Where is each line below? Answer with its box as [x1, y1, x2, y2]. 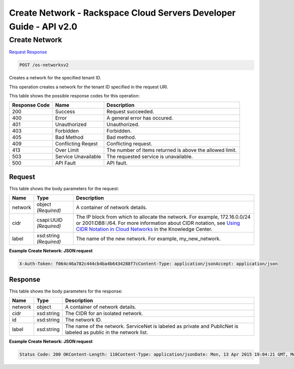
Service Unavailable [55, 153, 101, 160]
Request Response [9, 49, 48, 55]
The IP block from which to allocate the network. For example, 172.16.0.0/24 [76, 214, 251, 221]
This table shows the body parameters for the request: [9, 185, 120, 191]
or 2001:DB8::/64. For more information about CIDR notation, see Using [76, 220, 240, 226]
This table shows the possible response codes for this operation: [9, 93, 140, 98]
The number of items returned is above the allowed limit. [106, 147, 237, 154]
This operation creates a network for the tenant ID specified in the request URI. [9, 84, 169, 90]
